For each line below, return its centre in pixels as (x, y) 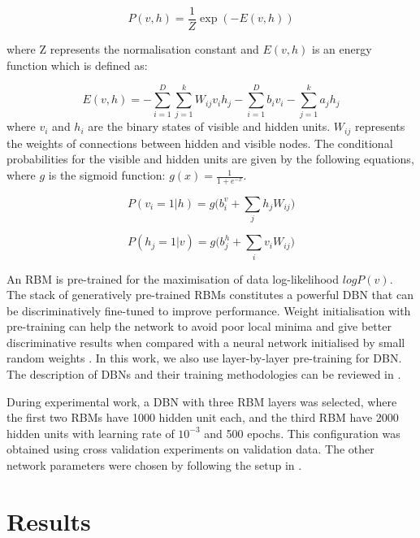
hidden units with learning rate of (91, 433)
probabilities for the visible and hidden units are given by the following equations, (210, 159)
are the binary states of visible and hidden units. (209, 126)
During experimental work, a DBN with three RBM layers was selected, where (202, 401)
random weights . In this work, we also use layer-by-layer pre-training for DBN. (204, 358)
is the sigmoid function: (107, 175)
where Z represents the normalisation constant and (133, 49)
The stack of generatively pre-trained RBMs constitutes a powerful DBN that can (210, 295)
